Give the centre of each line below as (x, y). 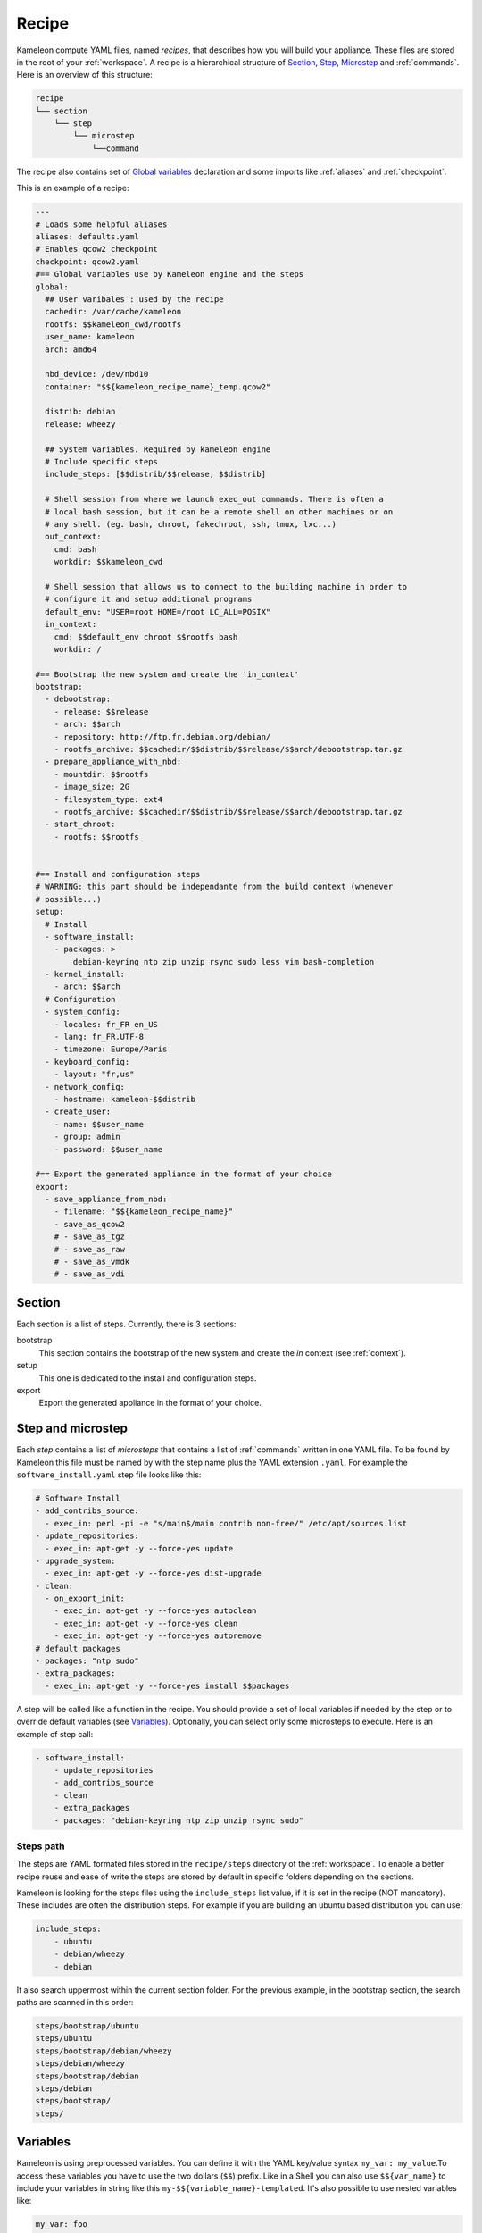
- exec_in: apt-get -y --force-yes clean (146, 1623)
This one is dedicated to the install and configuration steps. (148, 1378)
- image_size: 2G (92, 787)
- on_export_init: (85, 1598)
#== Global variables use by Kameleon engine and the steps (170, 274)
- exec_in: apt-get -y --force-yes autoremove (158, 1636)
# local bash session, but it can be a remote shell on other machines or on (219, 512)
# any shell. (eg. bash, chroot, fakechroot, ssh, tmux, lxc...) (191, 524)
